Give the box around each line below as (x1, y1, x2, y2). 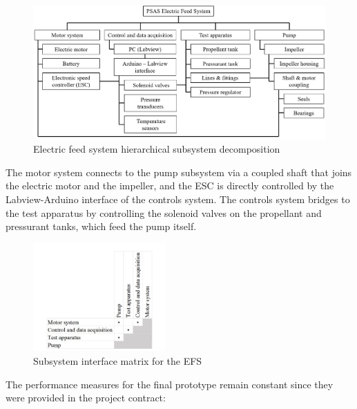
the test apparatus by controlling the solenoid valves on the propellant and (6, 205, 322, 220)
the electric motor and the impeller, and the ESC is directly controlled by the (6, 178, 334, 193)
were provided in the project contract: (6, 390, 166, 405)
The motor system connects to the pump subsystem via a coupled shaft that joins (6, 164, 352, 179)
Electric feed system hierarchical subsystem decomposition (33, 142, 280, 156)
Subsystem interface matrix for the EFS (33, 353, 202, 368)
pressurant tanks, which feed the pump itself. (6, 219, 197, 234)
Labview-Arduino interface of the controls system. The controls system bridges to (6, 191, 350, 206)
